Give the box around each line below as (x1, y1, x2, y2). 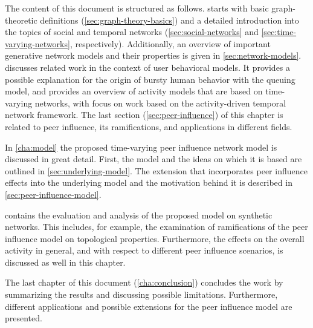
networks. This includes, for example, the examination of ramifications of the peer (5, 220, 308, 233)
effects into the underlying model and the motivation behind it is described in (5, 176, 292, 189)
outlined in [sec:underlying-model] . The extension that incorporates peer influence (5, 164, 308, 177)
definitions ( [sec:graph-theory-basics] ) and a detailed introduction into (40, 13, 299, 26)
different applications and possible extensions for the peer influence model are (5, 300, 292, 312)
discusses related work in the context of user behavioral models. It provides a (5, 61, 291, 73)
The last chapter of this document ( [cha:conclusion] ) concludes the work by (5, 276, 283, 289)
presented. (5, 312, 42, 324)
